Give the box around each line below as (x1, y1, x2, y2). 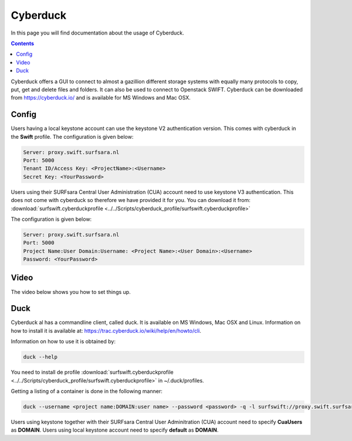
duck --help (23, 354, 58, 360)
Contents (11, 40, 35, 47)
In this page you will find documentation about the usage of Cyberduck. (11, 29, 184, 36)
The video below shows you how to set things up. (11, 288, 131, 295)
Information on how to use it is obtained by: (11, 338, 116, 345)
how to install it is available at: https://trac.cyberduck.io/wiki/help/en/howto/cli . (11, 327, 202, 334)
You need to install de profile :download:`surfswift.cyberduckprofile (11, 369, 174, 376)
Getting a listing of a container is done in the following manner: (11, 387, 163, 395)
